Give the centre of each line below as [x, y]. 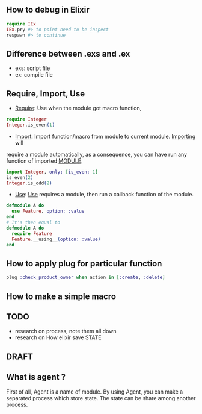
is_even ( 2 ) [20, 177]
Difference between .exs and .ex [68, 54]
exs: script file [32, 68]
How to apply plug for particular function [84, 264]
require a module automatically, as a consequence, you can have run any [97, 154]
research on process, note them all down [66, 331]
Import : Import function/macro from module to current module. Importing [105, 136]
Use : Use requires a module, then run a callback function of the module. [104, 195]
